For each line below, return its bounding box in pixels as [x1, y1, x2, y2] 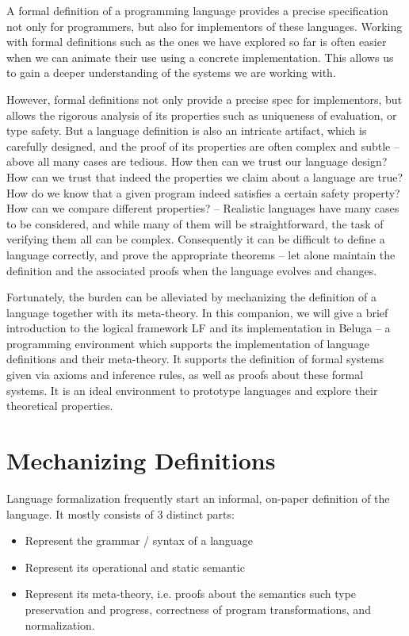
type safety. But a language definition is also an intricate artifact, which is [6, 122, 367, 139]
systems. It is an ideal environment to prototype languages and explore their [6, 381, 378, 398]
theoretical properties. [6, 397, 113, 414]
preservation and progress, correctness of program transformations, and [25, 600, 371, 617]
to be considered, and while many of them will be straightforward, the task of [6, 215, 384, 232]
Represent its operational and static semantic [25, 558, 245, 575]
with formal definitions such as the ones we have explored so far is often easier [6, 33, 387, 50]
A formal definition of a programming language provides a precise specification [6, 2, 388, 18]
